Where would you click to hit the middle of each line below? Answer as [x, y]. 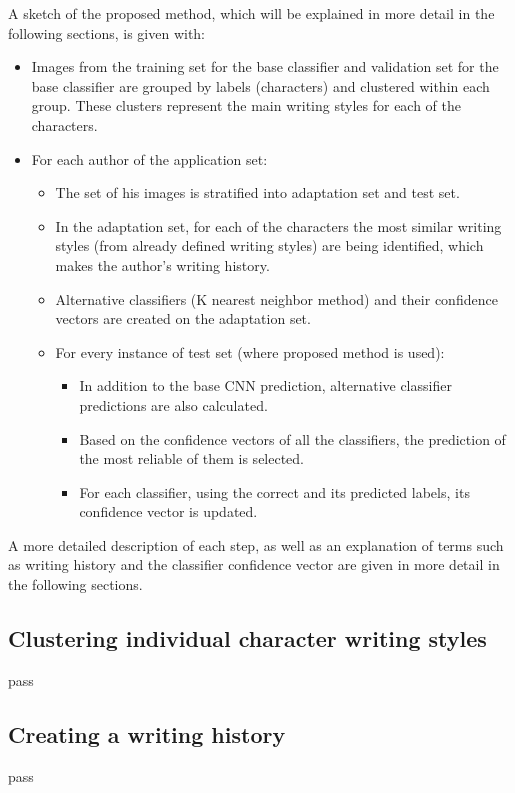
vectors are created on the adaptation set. [183, 318]
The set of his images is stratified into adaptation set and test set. [257, 192]
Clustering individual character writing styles [247, 638]
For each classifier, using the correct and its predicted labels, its [274, 491]
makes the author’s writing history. [162, 264]
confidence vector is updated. [168, 511]
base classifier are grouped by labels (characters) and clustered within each [260, 85]
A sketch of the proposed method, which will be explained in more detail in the [251, 13]
